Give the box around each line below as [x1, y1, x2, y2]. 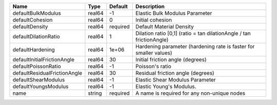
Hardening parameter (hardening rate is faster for [135, 43, 255, 50]
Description [135, 3, 165, 10]
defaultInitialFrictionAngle [12, 56, 74, 63]
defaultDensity [12, 23, 48, 30]
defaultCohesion [12, 16, 53, 23]
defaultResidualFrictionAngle [12, 70, 82, 76]
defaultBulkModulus [12, 10, 61, 16]
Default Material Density [135, 23, 194, 30]
